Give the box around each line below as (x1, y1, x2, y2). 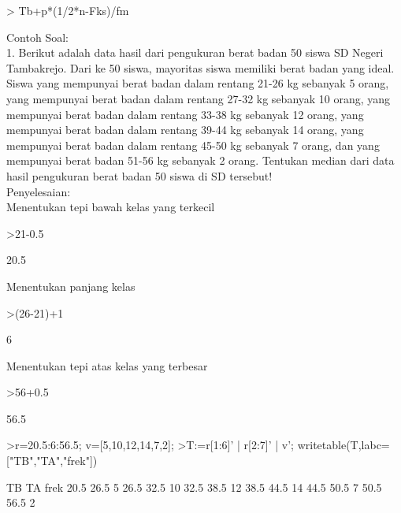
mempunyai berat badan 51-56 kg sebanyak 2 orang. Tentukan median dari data (6, 152, 395, 169)
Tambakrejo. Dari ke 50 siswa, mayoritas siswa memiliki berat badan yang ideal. (6, 59, 395, 76)
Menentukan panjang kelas (6, 277, 136, 294)
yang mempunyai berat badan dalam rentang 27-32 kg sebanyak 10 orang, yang (6, 90, 391, 106)
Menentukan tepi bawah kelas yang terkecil (6, 199, 215, 215)
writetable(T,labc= (297, 437, 390, 453)
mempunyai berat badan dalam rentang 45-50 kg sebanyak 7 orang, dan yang (6, 136, 380, 153)
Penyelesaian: (6, 183, 71, 199)
